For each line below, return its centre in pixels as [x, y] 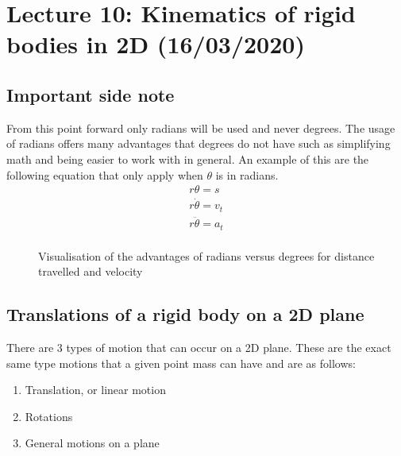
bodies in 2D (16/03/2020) [156, 44]
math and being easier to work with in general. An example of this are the [188, 158]
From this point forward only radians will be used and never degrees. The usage [201, 128]
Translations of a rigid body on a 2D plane [185, 314]
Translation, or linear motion [95, 390]
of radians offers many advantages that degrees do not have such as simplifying [199, 143]
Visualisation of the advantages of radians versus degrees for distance [206, 255]
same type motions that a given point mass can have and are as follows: [181, 363]
